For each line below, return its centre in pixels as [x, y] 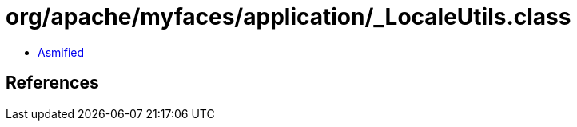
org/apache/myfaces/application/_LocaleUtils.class [288, 17]
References [52, 83]
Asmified [61, 52]
